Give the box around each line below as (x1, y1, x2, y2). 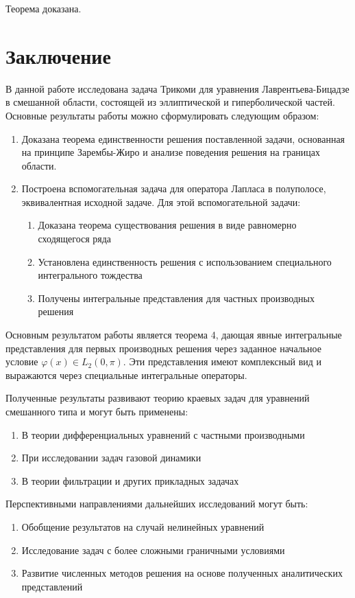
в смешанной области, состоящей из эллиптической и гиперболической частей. (5, 95, 335, 109)
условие (5, 354, 38, 369)
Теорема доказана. (5, 1, 82, 15)
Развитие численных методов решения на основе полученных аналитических (21, 566, 343, 580)
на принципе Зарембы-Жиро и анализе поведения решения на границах (21, 145, 321, 159)
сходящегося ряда (38, 231, 112, 246)
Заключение (5, 41, 111, 69)
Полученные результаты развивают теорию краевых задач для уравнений (5, 391, 310, 405)
